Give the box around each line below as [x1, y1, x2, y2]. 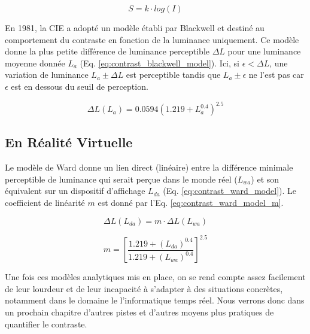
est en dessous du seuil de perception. [11, 80, 148, 92]
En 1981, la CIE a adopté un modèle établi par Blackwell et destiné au [5, 22, 265, 34]
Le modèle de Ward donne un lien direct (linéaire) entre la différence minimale [5, 161, 293, 174]
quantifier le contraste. [5, 317, 87, 330]
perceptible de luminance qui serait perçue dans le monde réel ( [5, 172, 238, 185]
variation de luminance [5, 68, 89, 81]
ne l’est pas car [248, 68, 304, 81]
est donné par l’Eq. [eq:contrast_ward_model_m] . [98, 196, 284, 209]
